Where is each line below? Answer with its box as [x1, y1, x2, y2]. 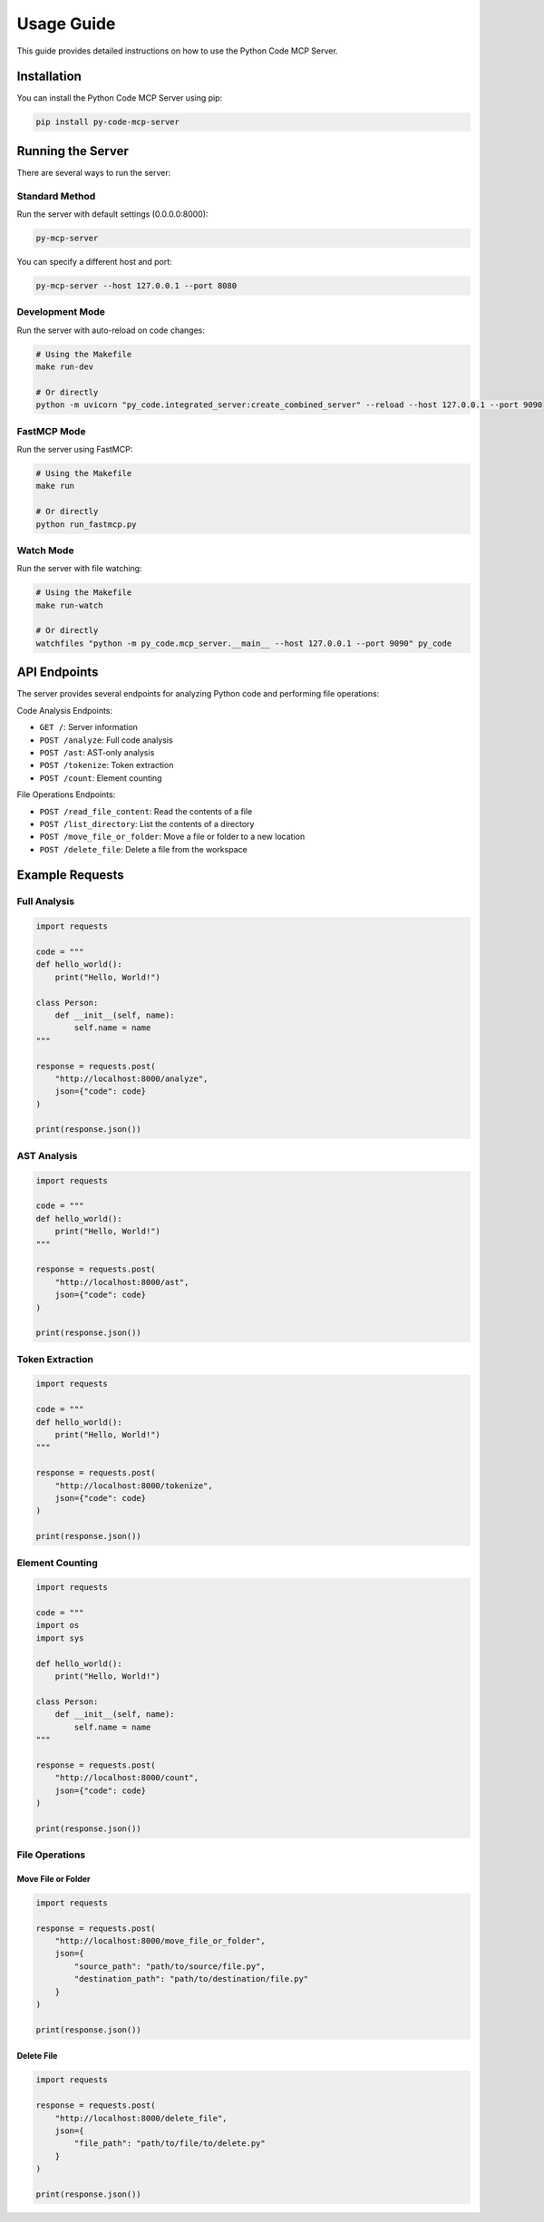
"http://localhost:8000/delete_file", [54, 2113, 228, 2123]
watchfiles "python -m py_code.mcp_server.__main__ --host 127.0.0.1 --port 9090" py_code [35, 638, 452, 648]
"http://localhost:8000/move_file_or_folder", [54, 1936, 267, 1946]
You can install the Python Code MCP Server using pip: [16, 93, 223, 103]
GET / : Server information [39, 722, 138, 733]
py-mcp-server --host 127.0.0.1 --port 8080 [35, 281, 238, 291]
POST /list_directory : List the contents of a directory [39, 818, 255, 829]
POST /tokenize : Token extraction [39, 760, 174, 771]
